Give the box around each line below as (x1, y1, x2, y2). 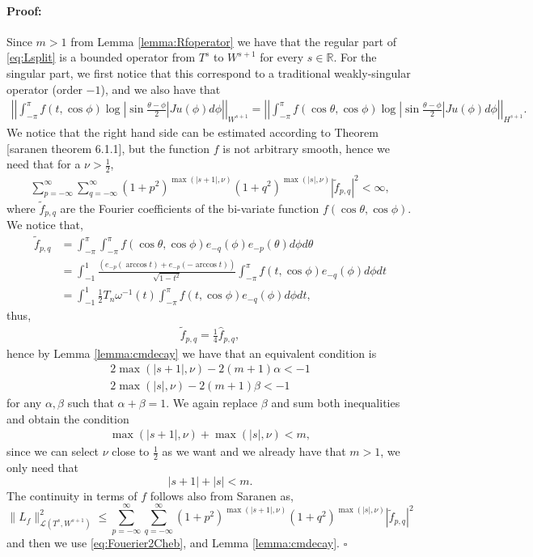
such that (67, 394, 114, 411)
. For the (333, 49, 377, 66)
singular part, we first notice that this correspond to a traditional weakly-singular (6, 64, 411, 81)
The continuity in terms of (6, 487, 137, 504)
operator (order (6, 80, 82, 97)
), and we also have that (100, 80, 221, 97)
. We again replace (166, 394, 258, 411)
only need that (6, 459, 79, 476)
